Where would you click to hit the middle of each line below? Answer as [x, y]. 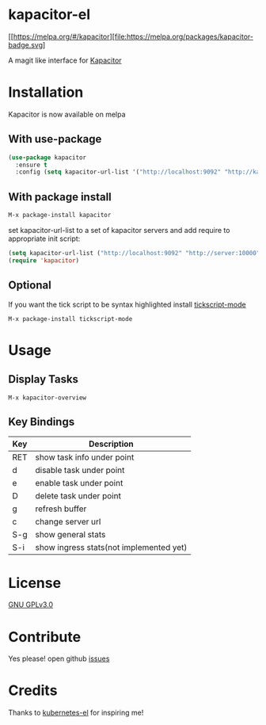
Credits [33, 691]
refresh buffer [61, 509]
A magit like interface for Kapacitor [65, 60]
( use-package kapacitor [47, 157]
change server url [68, 522]
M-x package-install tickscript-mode [70, 319]
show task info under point [85, 457]
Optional [30, 286]
